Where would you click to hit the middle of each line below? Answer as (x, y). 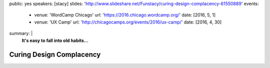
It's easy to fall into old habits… (55, 40)
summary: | (21, 33)
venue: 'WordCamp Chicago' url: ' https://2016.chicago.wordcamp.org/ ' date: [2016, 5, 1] (125, 15)
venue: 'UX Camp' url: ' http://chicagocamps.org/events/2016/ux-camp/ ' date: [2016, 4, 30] (128, 22)
